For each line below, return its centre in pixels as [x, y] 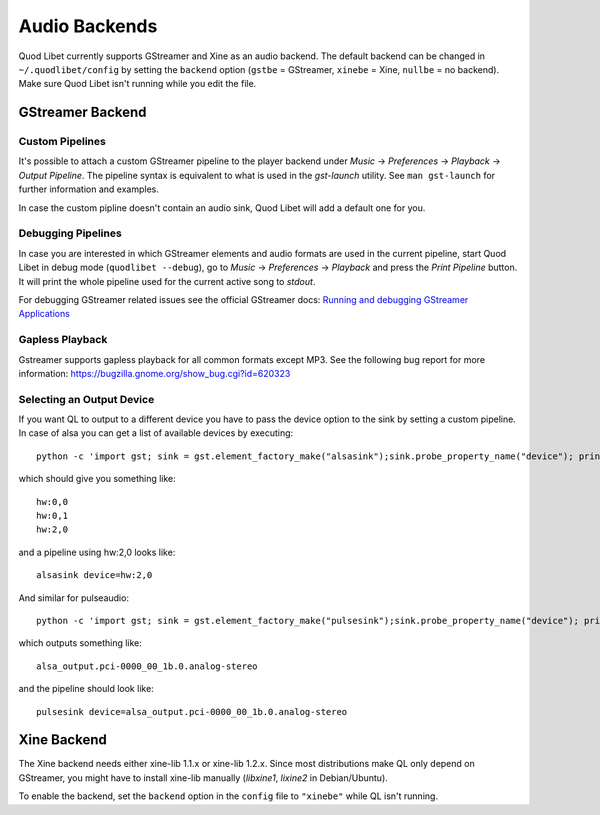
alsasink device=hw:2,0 [94, 575]
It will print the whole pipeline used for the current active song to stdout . [167, 281]
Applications [44, 314]
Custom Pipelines [62, 142]
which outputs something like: [80, 643]
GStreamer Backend [82, 112]
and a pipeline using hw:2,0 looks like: [97, 552]
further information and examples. [88, 189]
